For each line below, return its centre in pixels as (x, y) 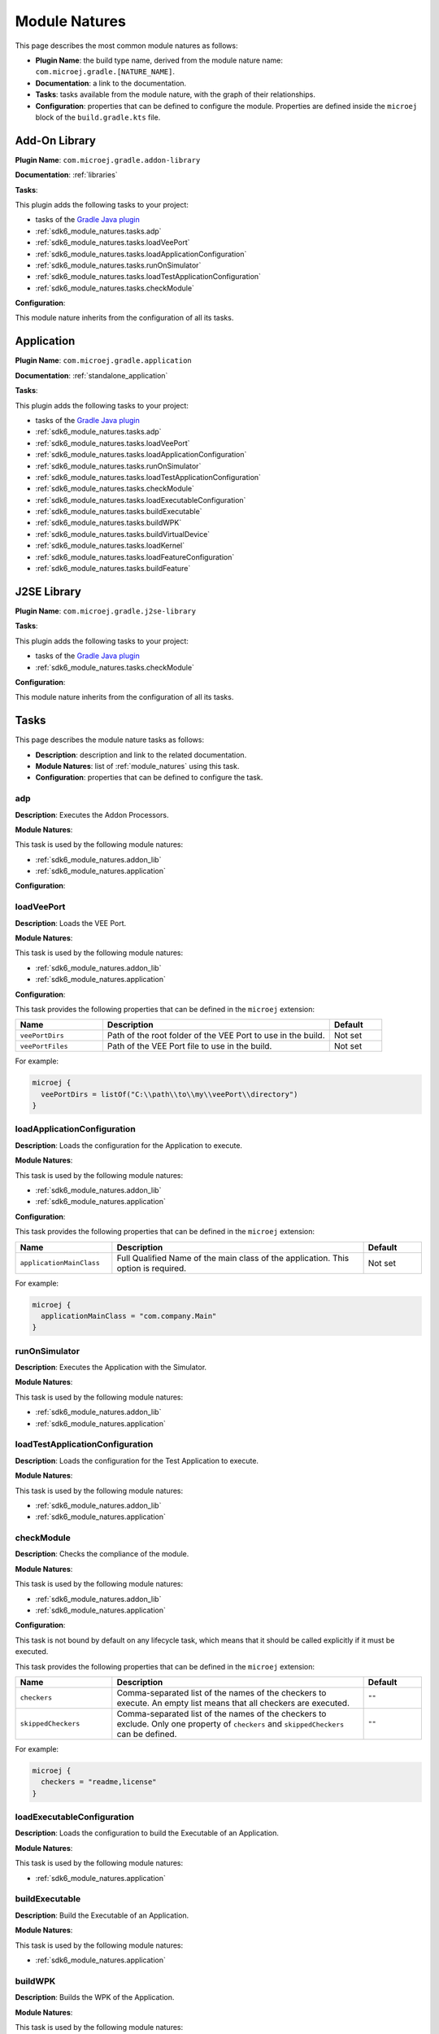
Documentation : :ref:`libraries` (66, 175)
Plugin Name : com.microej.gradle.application (104, 360)
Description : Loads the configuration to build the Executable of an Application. (147, 1833)
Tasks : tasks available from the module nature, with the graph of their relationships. (176, 94)
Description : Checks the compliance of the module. (102, 1554)
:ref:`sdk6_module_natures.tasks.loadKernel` (110, 546)
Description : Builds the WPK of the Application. (95, 1997)
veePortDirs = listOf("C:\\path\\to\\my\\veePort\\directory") (170, 1094)
